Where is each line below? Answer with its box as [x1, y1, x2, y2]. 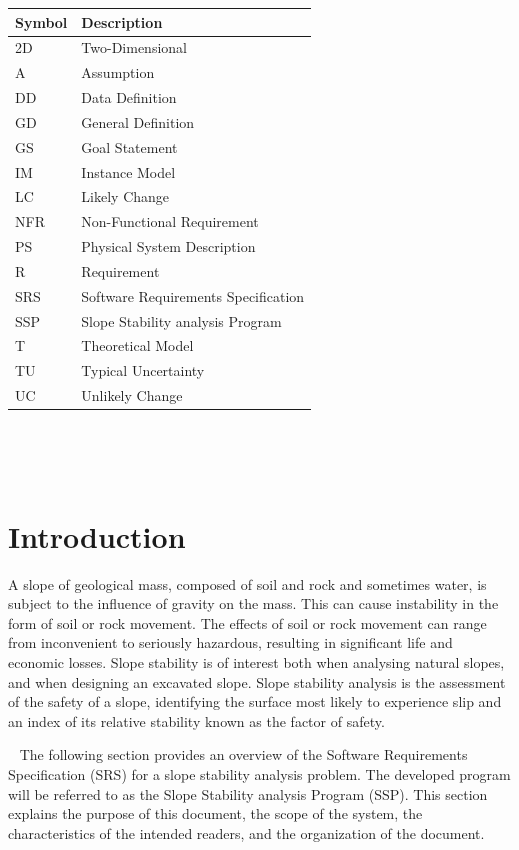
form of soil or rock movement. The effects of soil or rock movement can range [8, 612, 487, 633]
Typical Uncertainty [81, 360, 205, 381]
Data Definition [81, 87, 177, 108]
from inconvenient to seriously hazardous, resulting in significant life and [8, 632, 453, 653]
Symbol [15, 11, 68, 32]
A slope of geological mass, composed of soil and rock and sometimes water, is [8, 573, 487, 594]
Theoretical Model [81, 335, 194, 356]
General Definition [81, 111, 195, 132]
